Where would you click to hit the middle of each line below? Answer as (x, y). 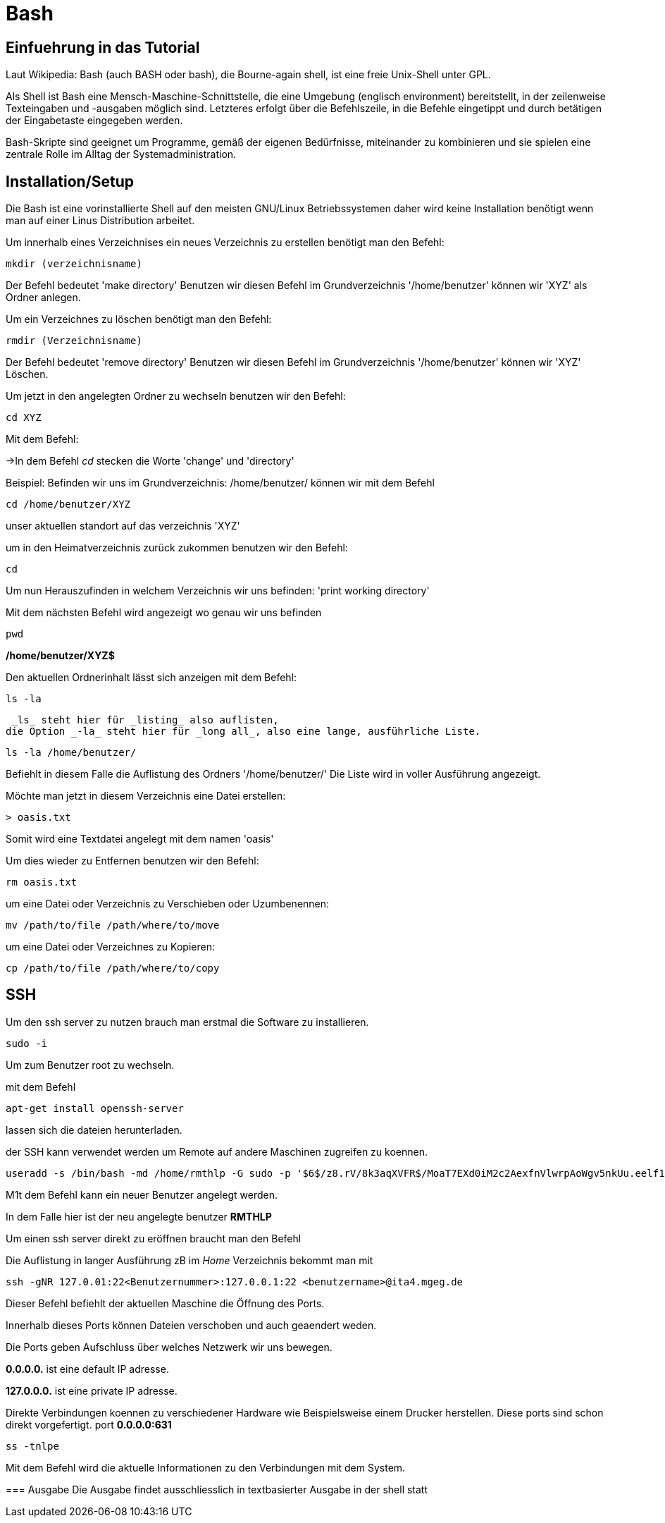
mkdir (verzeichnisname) (74, 264)
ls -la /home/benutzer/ (71, 753)
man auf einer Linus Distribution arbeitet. (100, 221)
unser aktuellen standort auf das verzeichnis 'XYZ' (123, 526)
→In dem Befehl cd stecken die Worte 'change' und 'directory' (150, 461)
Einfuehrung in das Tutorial (103, 47)
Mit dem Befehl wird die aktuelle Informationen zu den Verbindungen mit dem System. (206, 1467)
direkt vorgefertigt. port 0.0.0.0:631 (89, 1424)
